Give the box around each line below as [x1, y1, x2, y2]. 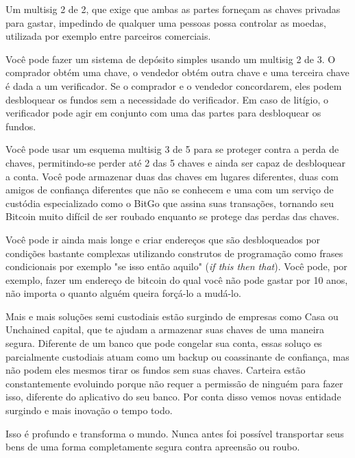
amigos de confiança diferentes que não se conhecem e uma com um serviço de [5, 182, 334, 197]
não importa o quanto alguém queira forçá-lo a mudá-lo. [5, 286, 241, 300]
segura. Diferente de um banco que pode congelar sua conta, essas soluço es [5, 336, 322, 350]
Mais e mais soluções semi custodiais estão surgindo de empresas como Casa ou [5, 309, 339, 323]
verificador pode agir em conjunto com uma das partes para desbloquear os [5, 106, 321, 120]
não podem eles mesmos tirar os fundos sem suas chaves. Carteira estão [5, 363, 306, 377]
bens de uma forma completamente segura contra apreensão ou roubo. [5, 439, 300, 454]
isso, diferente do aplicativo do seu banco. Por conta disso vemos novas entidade [5, 389, 341, 404]
